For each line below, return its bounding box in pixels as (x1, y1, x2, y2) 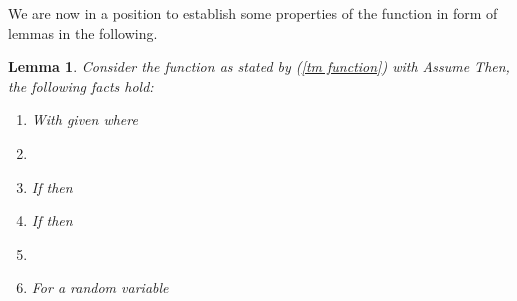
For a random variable (31, 277, 169, 298)
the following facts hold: (8, 75, 154, 96)
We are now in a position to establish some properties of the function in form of (8, 3, 498, 23)
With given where (31, 109, 138, 130)
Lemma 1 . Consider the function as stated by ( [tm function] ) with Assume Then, (8, 56, 510, 77)
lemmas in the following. (8, 22, 158, 43)
